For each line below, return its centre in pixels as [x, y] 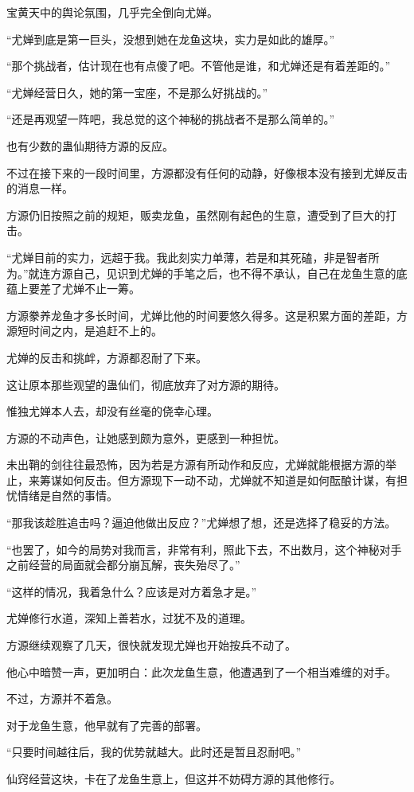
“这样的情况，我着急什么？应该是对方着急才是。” [132, 591]
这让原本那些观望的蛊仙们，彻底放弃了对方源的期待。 [146, 384]
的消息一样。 [40, 188]
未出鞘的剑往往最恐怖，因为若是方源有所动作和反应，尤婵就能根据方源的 [196, 464]
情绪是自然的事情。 [67, 495]
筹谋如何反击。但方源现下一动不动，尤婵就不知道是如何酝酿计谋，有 [218, 480]
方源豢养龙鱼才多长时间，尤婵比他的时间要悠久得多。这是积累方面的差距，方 [207, 315]
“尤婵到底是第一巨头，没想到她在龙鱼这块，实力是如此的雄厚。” [171, 39]
